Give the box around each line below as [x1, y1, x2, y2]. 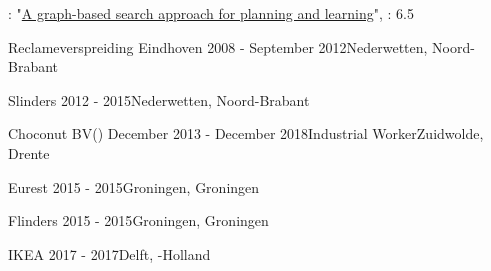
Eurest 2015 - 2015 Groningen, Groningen [8, 176, 260, 197]
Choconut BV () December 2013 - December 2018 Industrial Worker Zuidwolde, [8, 123, 484, 144]
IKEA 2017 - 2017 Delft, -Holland [8, 243, 211, 264]
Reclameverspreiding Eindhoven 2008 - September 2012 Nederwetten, [8, 36, 428, 57]
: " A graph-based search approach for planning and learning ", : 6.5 [8, 3, 415, 23]
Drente [8, 142, 50, 163]
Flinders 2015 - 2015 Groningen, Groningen [8, 210, 269, 231]
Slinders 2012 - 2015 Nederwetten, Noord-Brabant [8, 89, 310, 110]
